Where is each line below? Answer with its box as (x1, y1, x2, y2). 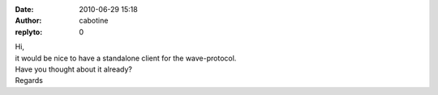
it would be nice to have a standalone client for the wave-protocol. (15, 53, 237, 63)
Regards (15, 76, 44, 85)
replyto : (15, 27, 43, 36)
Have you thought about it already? (15, 64, 133, 74)
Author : (15, 16, 42, 26)
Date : (15, 5, 34, 14)
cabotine (79, 16, 109, 26)
